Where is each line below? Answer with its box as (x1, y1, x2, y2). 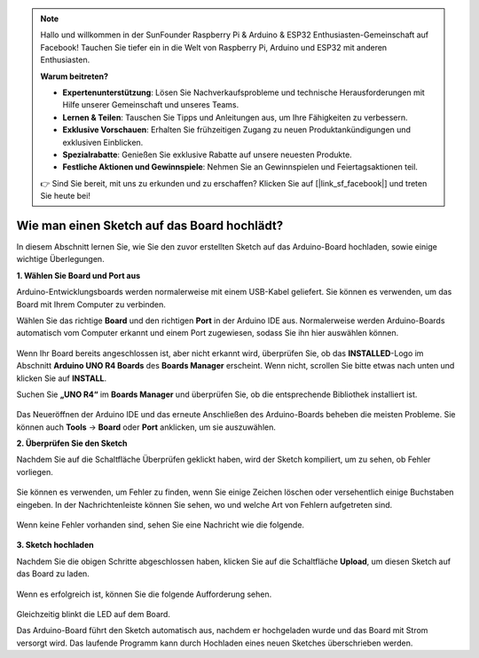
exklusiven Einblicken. (62, 137, 144, 147)
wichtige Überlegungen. (16, 254, 106, 265)
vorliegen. (16, 466, 53, 477)
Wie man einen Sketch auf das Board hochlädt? (16, 218, 284, 233)
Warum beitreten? (40, 71, 109, 82)
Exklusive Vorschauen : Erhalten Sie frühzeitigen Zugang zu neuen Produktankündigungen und (62, 124, 412, 135)
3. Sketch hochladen (16, 540, 94, 551)
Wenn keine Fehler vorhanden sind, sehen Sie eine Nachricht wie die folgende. (16, 519, 305, 530)
